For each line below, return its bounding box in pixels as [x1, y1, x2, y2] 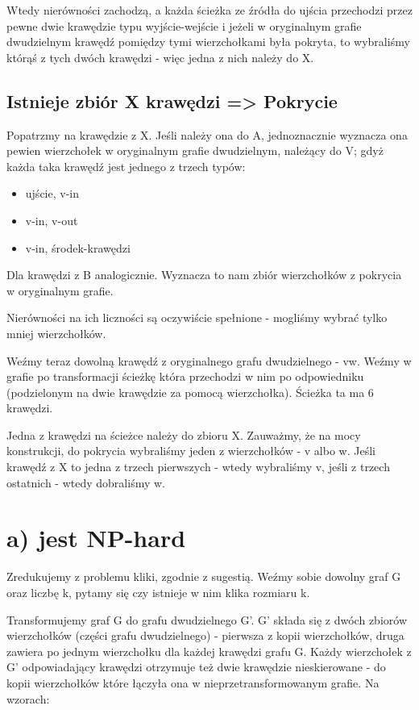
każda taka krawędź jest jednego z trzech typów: [6, 157, 246, 174]
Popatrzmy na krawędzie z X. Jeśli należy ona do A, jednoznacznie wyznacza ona [6, 126, 408, 143]
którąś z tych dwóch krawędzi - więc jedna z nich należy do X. [6, 48, 314, 65]
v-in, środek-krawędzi [25, 239, 131, 256]
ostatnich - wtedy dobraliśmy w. [6, 474, 165, 491]
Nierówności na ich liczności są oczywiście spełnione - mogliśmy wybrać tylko [6, 309, 388, 326]
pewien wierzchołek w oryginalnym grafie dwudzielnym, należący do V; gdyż [6, 142, 384, 159]
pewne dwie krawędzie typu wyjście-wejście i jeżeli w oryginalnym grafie [6, 17, 362, 34]
